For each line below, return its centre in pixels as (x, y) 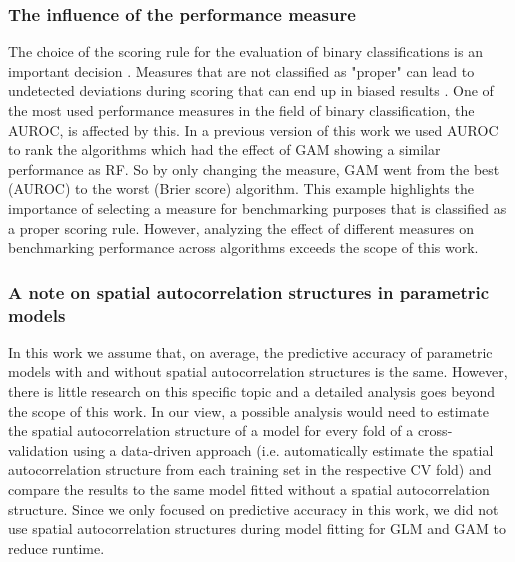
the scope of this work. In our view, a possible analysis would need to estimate (248, 410)
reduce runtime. (56, 547)
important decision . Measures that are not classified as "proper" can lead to (241, 70)
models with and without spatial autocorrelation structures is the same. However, (258, 371)
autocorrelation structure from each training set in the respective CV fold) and (250, 469)
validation (38, 449)
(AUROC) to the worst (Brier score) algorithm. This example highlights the (241, 188)
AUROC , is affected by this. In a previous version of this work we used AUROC (253, 129)
